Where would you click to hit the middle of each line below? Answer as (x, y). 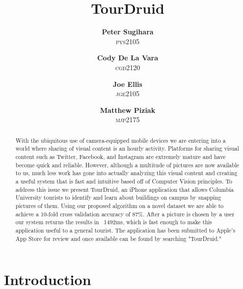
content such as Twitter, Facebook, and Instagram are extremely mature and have (121, 156)
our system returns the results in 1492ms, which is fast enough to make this (114, 222)
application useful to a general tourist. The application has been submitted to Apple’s (125, 230)
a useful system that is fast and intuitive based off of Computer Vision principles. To (124, 181)
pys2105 (128, 41)
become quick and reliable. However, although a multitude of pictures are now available (127, 165)
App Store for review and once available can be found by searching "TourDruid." (118, 238)
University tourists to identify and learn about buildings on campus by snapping (118, 197)
